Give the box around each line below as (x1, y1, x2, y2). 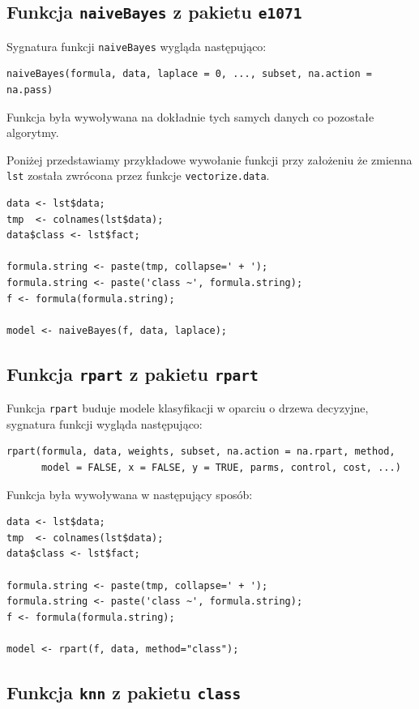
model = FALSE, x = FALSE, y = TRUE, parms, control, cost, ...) (41, 462, 401, 474)
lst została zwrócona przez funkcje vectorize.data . (6, 167, 270, 184)
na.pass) (6, 84, 53, 96)
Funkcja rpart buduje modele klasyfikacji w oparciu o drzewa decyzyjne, (6, 399, 369, 416)
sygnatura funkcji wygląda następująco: (6, 415, 203, 432)
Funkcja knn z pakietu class (6, 679, 242, 704)
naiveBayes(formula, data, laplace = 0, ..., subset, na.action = (6, 68, 373, 80)
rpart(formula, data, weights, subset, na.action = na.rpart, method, (6, 446, 395, 458)
